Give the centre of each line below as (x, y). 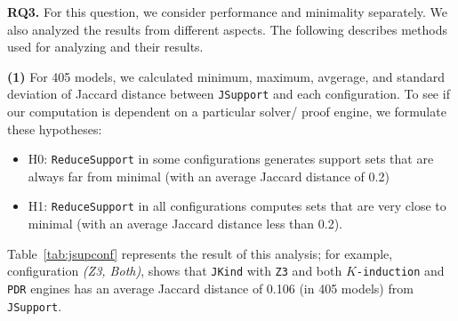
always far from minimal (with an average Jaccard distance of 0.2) (209, 176)
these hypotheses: (55, 128)
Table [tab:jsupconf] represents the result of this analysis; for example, (200, 253)
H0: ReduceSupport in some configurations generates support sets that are (231, 159)
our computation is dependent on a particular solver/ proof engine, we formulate (227, 112)
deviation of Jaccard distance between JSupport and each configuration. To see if (229, 94)
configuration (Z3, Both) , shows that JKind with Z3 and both (175, 271)
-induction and (400, 271)
